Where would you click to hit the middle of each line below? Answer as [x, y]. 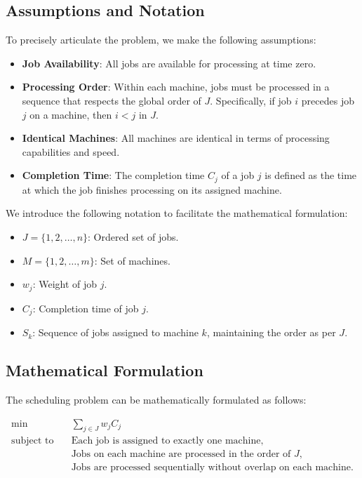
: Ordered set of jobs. [133, 237]
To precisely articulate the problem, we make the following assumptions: [161, 40]
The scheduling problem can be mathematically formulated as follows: [156, 399]
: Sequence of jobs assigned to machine [115, 332]
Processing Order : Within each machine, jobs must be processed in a [176, 87]
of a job [238, 175]
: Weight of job [65, 284]
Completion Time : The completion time [113, 175]
